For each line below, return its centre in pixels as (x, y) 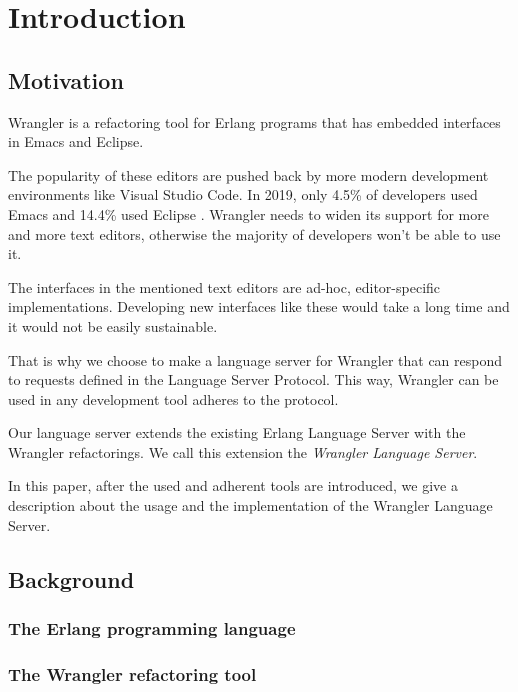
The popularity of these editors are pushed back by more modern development (248, 174)
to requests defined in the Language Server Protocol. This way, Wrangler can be (253, 379)
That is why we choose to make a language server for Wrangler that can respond (255, 359)
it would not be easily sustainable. (113, 325)
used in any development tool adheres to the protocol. (173, 398)
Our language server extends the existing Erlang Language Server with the (237, 432)
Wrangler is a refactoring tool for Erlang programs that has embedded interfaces (254, 121)
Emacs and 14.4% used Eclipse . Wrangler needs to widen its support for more (248, 213)
